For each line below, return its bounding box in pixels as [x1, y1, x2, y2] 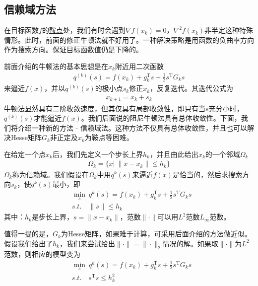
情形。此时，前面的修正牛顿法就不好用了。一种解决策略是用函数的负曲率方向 [4, 34, 254, 45]
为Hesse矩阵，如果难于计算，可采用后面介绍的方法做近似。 [61, 228, 252, 239]
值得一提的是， [4, 228, 53, 239]
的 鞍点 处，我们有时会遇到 [42, 25, 126, 35]
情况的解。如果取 [162, 238, 218, 248]
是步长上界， [31, 212, 73, 222]
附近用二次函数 [115, 61, 164, 71]
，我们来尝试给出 [59, 238, 115, 248]
